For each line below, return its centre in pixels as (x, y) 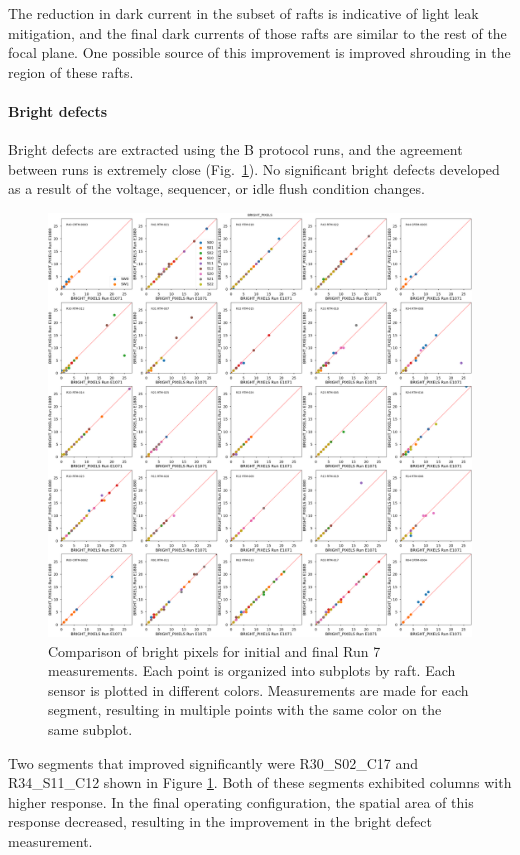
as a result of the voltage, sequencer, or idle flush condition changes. (216, 188)
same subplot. (90, 728)
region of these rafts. (71, 71)
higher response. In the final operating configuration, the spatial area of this (241, 801)
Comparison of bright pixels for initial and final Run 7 (214, 650)
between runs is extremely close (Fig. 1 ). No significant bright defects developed (254, 168)
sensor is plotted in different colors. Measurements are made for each (258, 689)
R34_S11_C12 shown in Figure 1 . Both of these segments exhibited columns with (260, 782)
